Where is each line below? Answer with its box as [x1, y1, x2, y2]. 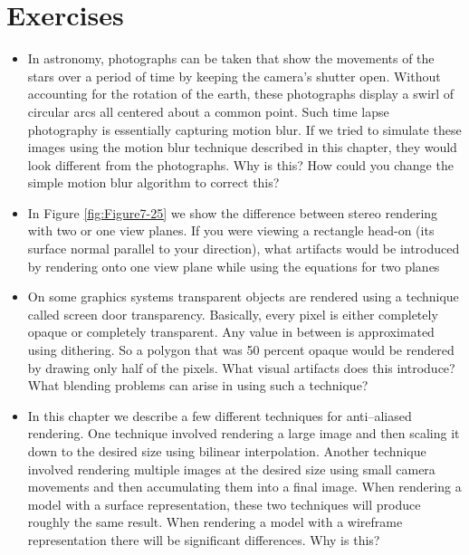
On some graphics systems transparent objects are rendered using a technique [27, 287, 459, 306]
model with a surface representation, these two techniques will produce [27, 494, 421, 513]
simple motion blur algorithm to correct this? [27, 173, 280, 192]
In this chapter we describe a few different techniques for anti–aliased [27, 406, 412, 425]
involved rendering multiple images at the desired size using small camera [27, 459, 435, 478]
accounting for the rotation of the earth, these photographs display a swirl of [27, 84, 455, 103]
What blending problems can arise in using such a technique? [27, 376, 368, 395]
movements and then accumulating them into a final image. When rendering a [27, 477, 462, 496]
